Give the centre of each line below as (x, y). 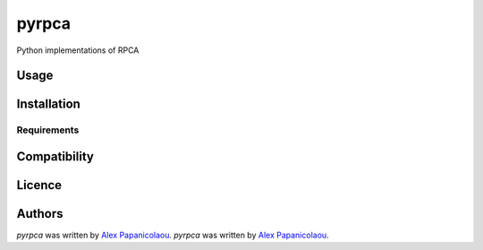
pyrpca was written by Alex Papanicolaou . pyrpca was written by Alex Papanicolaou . (173, 235)
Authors (40, 214)
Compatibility (55, 156)
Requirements (48, 130)
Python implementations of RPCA (78, 50)
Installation (48, 104)
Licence (39, 185)
